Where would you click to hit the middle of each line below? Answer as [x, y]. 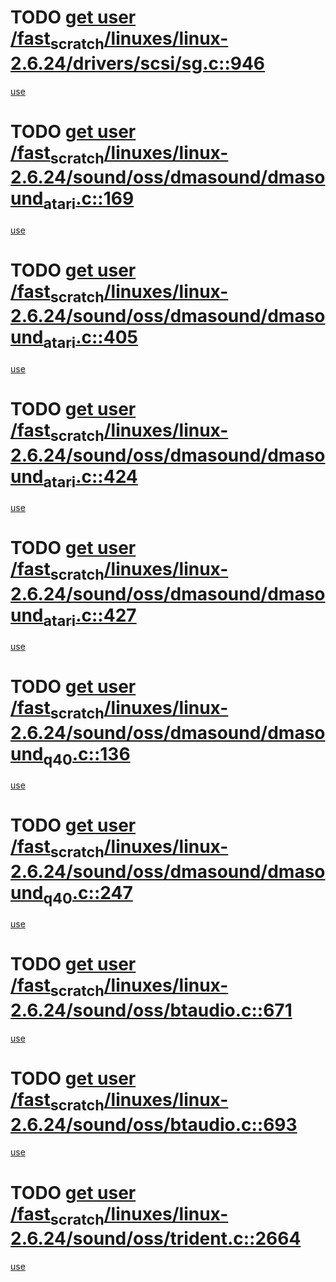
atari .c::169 [89, 200]
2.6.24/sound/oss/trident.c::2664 [156, 1238]
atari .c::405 [90, 339]
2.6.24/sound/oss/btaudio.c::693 [154, 1124]
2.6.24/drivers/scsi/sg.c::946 [138, 63]
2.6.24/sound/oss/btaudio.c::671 [151, 1010]
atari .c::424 [90, 478]
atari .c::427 [90, 617]
